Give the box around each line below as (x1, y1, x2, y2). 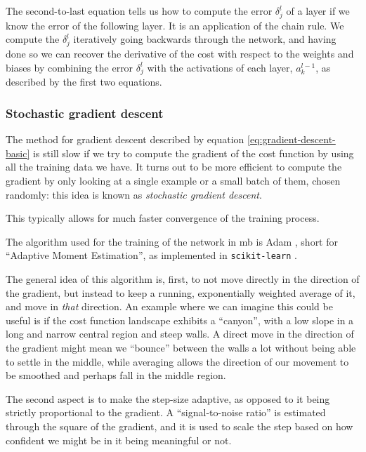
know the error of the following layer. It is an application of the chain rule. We (6, 18, 344, 32)
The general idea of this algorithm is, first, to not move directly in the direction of (6, 272, 360, 286)
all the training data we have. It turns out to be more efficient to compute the (6, 159, 342, 174)
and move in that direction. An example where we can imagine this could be (6, 299, 333, 314)
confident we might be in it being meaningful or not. (6, 432, 232, 447)
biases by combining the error (6, 60, 133, 74)
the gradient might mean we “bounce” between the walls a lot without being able (6, 340, 356, 354)
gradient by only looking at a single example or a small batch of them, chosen (6, 173, 341, 187)
